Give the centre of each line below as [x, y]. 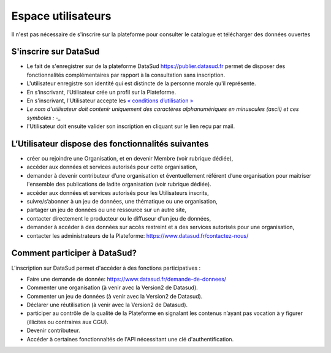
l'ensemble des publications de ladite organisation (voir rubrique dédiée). [119, 184]
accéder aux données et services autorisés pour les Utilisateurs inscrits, [118, 192]
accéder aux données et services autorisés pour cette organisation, [112, 167]
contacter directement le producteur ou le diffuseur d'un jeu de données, [119, 218]
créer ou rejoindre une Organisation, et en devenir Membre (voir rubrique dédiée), [130, 159]
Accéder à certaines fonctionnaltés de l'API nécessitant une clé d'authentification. [130, 339]
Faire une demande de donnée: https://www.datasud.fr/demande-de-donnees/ [127, 279]
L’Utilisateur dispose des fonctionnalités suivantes [110, 144]
